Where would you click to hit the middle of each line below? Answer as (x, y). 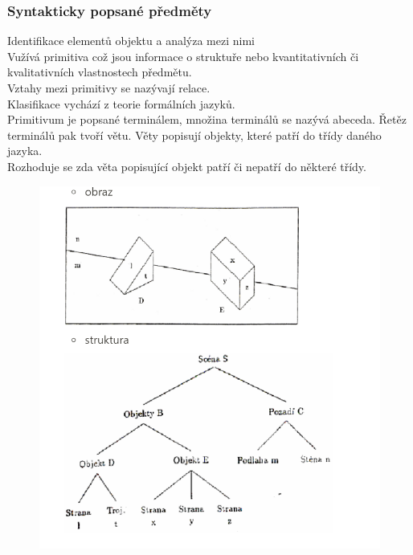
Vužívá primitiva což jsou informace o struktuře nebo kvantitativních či (183, 56)
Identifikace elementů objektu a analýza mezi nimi (131, 41)
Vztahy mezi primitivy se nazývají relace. (109, 88)
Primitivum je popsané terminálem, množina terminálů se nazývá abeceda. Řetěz (207, 119)
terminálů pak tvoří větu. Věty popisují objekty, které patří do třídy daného (194, 135)
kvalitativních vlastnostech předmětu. (100, 72)
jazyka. (25, 151)
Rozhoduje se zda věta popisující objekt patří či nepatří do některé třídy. (187, 166)
